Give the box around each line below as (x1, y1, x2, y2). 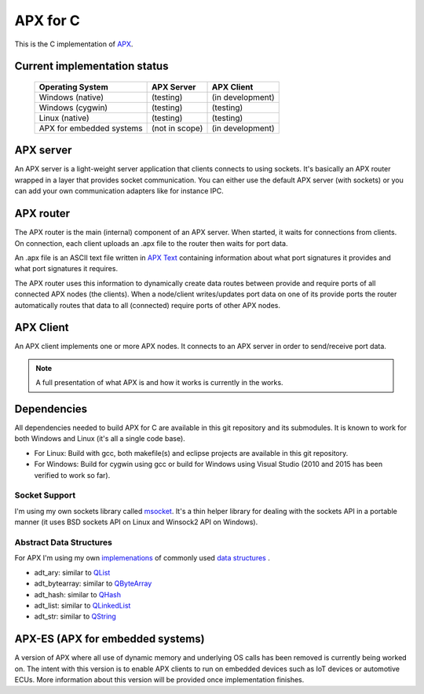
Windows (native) (38, 91, 104, 102)
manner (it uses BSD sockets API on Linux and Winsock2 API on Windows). (14, 517, 258, 527)
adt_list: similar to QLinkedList (34, 600, 131, 610)
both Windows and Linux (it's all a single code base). (14, 434, 186, 443)
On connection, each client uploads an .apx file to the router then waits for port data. (14, 238, 288, 248)
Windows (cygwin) (38, 102, 108, 113)
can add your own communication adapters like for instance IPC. (14, 186, 224, 196)
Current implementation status (14, 60, 169, 73)
